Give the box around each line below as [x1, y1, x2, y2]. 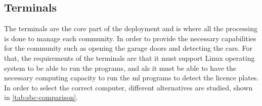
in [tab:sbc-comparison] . [4, 92, 78, 102]
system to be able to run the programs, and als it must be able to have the [4, 62, 236, 73]
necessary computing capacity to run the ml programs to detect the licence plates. [4, 72, 259, 83]
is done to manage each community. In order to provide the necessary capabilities [4, 33, 256, 43]
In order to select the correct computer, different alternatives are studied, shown [4, 82, 253, 92]
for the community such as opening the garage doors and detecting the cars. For [4, 43, 253, 53]
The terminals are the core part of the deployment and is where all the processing [4, 23, 258, 34]
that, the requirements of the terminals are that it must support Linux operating [4, 52, 255, 63]
